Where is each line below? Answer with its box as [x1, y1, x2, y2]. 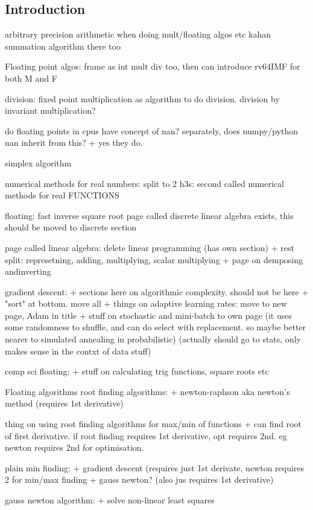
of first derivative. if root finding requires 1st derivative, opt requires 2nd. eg [5, 429, 287, 442]
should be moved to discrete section [5, 221, 137, 234]
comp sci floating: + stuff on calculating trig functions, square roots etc [5, 365, 269, 378]
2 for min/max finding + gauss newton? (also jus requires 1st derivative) [5, 473, 274, 486]
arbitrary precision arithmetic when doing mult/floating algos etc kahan [5, 28, 271, 41]
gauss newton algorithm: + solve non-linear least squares [5, 494, 215, 506]
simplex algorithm [5, 156, 72, 169]
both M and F [5, 71, 57, 84]
